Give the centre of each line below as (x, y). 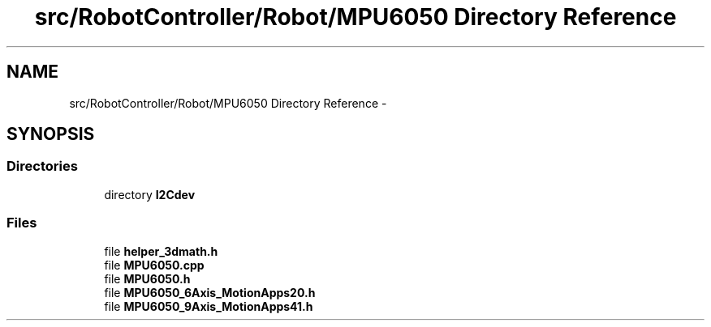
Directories (42, 166)
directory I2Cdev (150, 194)
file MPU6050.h (147, 278)
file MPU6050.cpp (154, 265)
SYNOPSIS (51, 134)
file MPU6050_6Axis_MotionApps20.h (210, 292)
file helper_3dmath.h (161, 251)
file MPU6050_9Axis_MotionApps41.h (209, 306)
